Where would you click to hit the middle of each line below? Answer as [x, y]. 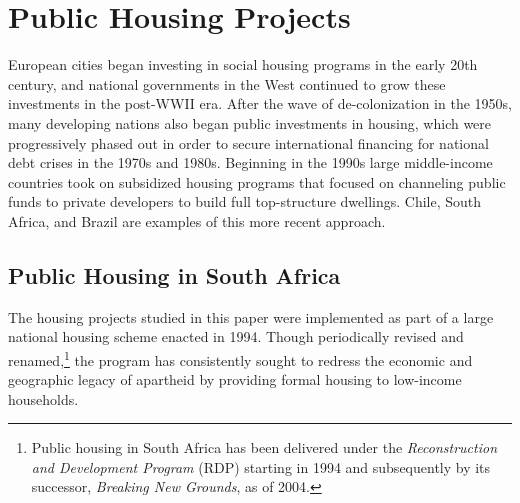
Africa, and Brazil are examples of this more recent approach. [197, 220]
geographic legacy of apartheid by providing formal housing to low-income [235, 379]
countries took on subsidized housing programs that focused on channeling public [257, 181]
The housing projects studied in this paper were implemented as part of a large [251, 316]
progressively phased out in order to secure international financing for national [248, 142]
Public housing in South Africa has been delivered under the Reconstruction [264, 447]
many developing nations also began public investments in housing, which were [250, 122]
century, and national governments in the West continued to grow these [227, 83]
